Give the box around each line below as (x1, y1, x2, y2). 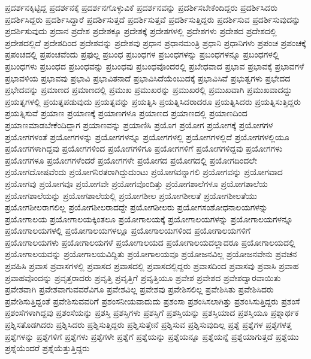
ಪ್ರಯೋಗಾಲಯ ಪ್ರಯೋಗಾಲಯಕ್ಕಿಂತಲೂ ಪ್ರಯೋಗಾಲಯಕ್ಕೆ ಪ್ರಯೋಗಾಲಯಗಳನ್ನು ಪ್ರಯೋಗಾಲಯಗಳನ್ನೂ (5, 212, 293, 225)
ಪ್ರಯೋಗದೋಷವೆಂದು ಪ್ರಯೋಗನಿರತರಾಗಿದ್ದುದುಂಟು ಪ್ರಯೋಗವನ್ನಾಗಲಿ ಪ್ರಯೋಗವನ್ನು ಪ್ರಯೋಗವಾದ (5, 165, 283, 178)
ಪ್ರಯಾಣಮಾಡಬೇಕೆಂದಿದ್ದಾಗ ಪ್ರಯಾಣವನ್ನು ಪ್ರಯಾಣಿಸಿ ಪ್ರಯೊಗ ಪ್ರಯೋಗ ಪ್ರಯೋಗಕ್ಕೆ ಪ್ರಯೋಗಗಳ (5, 118, 273, 131)
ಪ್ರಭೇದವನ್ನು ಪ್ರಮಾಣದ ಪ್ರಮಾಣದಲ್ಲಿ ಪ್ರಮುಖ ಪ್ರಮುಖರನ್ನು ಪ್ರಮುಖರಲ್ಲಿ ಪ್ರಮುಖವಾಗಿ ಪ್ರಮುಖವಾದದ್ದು (5, 83, 292, 96)
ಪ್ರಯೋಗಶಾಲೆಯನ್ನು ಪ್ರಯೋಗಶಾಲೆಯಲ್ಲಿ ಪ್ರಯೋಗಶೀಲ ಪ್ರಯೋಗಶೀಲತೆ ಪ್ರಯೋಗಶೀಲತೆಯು (5, 189, 258, 201)
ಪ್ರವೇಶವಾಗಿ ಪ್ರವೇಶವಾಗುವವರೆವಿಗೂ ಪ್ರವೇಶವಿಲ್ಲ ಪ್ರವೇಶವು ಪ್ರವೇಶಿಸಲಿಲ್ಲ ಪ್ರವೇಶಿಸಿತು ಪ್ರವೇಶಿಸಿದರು (5, 283, 274, 295)
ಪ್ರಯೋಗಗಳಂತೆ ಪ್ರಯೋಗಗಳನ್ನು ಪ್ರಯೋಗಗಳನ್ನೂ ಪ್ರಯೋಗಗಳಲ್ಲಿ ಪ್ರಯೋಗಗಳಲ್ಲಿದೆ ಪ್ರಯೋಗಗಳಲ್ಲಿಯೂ (5, 130, 289, 143)
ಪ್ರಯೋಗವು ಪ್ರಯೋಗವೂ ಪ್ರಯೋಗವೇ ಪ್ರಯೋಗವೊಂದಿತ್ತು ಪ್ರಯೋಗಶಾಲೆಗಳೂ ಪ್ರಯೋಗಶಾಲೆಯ (5, 177, 268, 189)
